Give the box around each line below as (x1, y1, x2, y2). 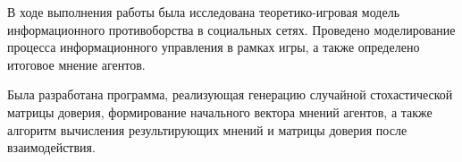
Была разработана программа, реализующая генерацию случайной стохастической (7, 85, 453, 104)
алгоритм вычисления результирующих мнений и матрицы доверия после (7, 120, 407, 139)
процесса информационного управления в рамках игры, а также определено (7, 38, 420, 56)
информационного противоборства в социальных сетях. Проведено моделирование (7, 20, 456, 38)
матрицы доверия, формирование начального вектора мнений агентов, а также (7, 102, 433, 121)
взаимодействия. (7, 138, 96, 157)
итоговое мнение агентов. (7, 55, 146, 73)
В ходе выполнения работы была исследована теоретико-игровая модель (7, 3, 400, 21)
